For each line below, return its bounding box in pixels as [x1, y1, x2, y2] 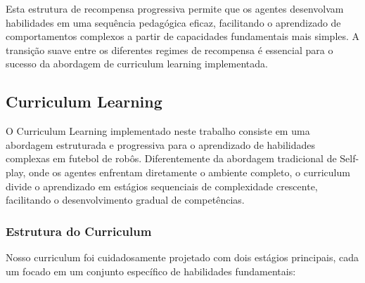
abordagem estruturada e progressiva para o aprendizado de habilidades [6, 137, 316, 152]
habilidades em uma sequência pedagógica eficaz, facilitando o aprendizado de [6, 15, 341, 29]
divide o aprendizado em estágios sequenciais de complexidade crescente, [6, 178, 318, 193]
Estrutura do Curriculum [6, 222, 152, 239]
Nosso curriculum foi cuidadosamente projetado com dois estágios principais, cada [6, 249, 359, 264]
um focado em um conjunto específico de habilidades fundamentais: [6, 263, 296, 278]
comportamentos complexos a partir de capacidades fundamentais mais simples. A [6, 29, 360, 44]
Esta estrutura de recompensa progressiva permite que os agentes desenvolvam [6, 1, 344, 15]
